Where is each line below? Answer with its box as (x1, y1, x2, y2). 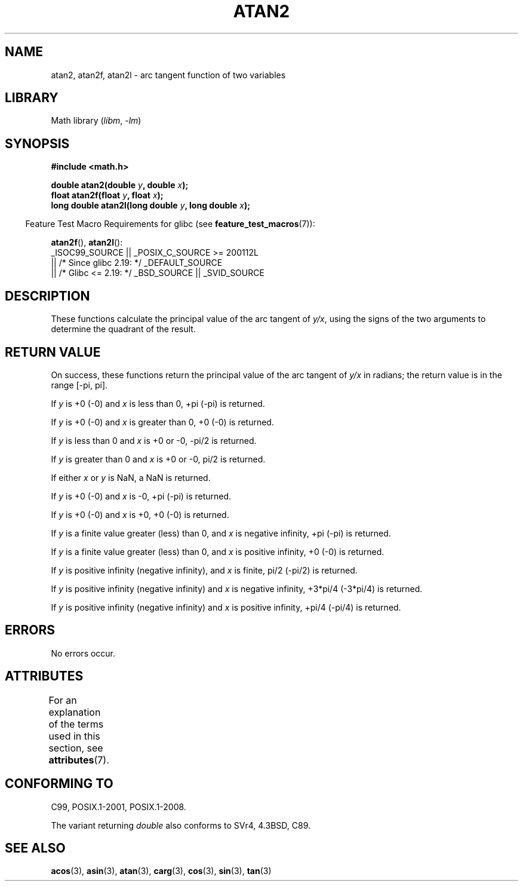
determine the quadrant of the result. (51, 324, 196, 335)
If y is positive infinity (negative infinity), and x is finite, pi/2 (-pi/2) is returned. (51, 565, 358, 575)
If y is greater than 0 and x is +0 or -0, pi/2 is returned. (51, 453, 266, 464)
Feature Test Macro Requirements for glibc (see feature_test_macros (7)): (25, 219, 315, 229)
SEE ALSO (5, 840, 66, 856)
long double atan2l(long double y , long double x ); (51, 200, 251, 211)
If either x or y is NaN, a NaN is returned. (51, 472, 211, 483)
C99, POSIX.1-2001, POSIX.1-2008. (51, 801, 186, 812)
